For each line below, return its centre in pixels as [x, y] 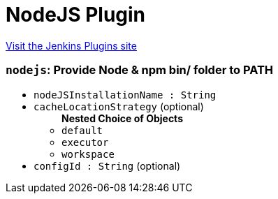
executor [85, 142]
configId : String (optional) [107, 165]
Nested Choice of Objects [122, 118]
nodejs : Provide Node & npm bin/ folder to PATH [140, 70]
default [82, 130]
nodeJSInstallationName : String [125, 95]
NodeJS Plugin [76, 15]
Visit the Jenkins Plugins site [71, 45]
